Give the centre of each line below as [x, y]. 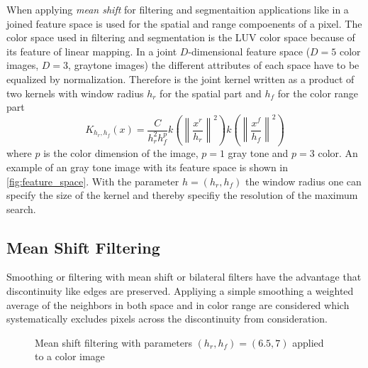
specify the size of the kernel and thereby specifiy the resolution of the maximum [182, 195]
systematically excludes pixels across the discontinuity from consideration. [167, 319]
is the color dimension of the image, [121, 153]
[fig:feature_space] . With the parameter [93, 181]
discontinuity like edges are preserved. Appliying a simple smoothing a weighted [180, 291]
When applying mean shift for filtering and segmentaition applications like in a [178, 9]
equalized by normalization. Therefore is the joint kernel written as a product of [180, 79]
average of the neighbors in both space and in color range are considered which [178, 304]
